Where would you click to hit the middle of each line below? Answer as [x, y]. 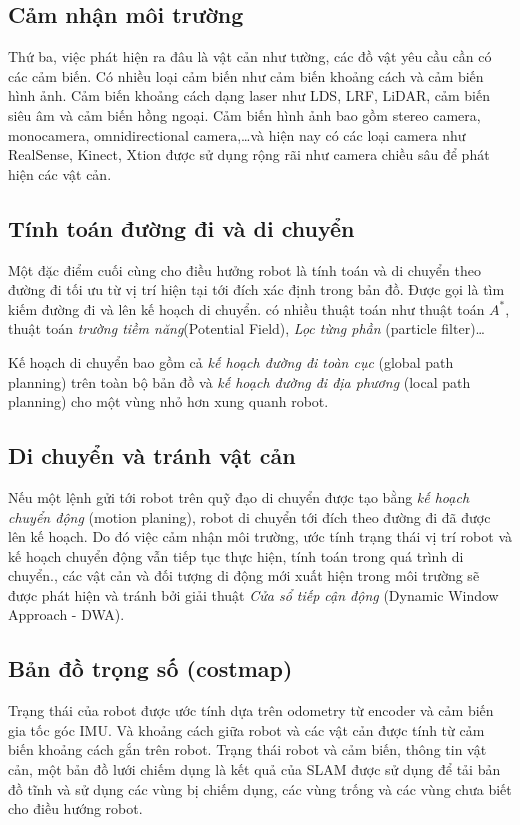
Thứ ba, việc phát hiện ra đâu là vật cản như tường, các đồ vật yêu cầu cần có [250, 56]
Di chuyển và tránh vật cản [152, 455]
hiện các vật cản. [60, 173]
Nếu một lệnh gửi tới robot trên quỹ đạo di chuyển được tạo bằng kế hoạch [239, 496]
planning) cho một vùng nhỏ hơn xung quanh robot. [168, 401]
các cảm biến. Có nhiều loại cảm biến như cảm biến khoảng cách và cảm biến [246, 75]
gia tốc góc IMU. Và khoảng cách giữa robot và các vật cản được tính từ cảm [246, 729]
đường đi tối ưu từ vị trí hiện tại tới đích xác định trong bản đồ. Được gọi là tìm [256, 289]
